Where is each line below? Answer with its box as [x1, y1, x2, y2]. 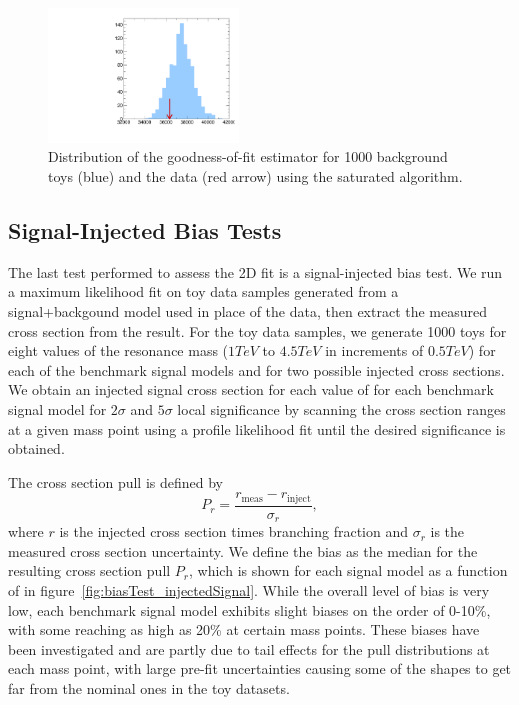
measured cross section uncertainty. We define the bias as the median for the [8, 540, 478, 561]
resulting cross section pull [8, 560, 171, 581]
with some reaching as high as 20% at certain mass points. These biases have [8, 619, 480, 640]
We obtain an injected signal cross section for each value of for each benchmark [8, 379, 494, 400]
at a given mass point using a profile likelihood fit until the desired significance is [8, 418, 506, 439]
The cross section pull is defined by [8, 471, 223, 492]
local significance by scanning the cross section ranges [177, 398, 506, 419]
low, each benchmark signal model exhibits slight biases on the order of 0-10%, [8, 599, 491, 620]
